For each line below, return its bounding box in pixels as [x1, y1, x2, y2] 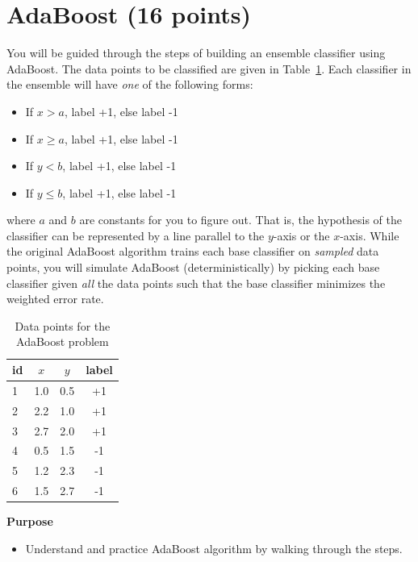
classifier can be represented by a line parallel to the [6, 227, 265, 244]
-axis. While [340, 227, 399, 244]
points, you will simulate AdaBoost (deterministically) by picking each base [6, 259, 380, 276]
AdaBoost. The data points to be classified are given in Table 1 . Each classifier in [6, 60, 412, 77]
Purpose [6, 513, 53, 530]
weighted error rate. [6, 290, 104, 307]
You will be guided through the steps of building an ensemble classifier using [6, 44, 386, 61]
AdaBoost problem [16, 333, 109, 350]
